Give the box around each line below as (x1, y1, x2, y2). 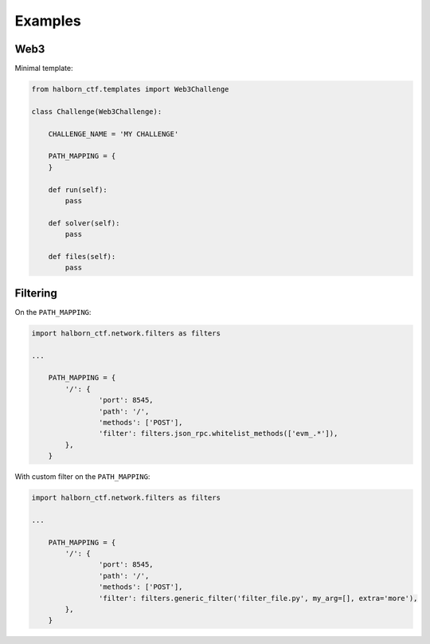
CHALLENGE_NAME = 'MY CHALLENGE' (48, 129, 179, 139)
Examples (14, 12, 81, 29)
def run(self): (48, 185, 107, 194)
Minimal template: (14, 64, 73, 73)
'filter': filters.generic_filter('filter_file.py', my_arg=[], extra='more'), (98, 594, 418, 603)
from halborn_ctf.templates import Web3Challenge (31, 84, 229, 94)
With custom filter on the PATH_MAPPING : (14, 472, 150, 481)
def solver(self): (48, 218, 120, 227)
